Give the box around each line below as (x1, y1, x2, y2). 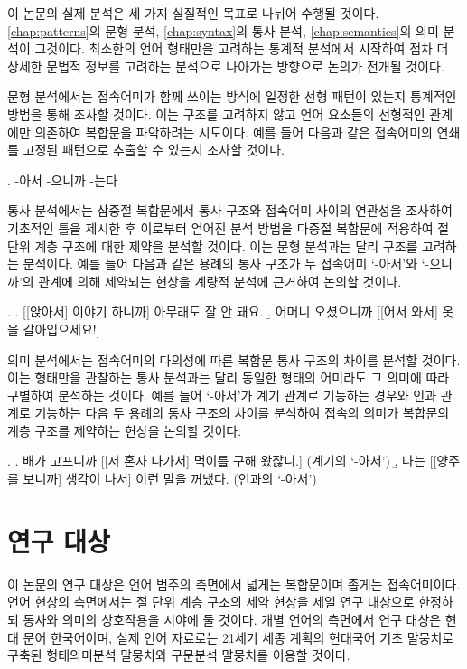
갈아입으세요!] (23, 319, 100, 338)
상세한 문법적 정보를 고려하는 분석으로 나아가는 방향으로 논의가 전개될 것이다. (7, 56, 444, 75)
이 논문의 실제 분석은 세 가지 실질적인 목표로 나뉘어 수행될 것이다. (7, 4, 379, 22)
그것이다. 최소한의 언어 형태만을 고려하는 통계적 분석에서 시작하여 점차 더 (34, 39, 449, 58)
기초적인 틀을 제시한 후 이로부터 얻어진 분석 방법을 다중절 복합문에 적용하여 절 (7, 218, 450, 237)
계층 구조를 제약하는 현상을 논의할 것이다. (7, 420, 242, 439)
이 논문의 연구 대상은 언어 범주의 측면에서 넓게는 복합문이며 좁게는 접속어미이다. (7, 574, 461, 593)
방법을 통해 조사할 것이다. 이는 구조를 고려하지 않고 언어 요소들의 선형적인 (7, 104, 425, 123)
